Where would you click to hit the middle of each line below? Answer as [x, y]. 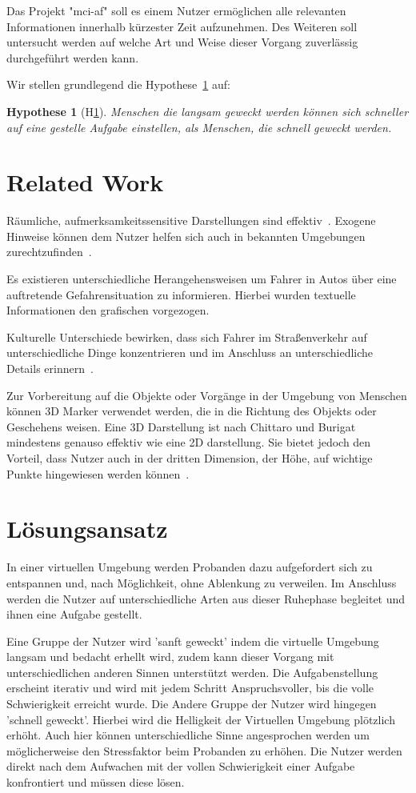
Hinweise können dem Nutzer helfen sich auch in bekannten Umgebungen [186, 236]
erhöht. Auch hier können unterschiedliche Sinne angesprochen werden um [188, 735]
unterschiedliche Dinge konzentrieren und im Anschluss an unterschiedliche [190, 352]
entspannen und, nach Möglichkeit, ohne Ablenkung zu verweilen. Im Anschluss [202, 582]
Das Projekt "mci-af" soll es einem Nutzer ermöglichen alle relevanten [176, 10]
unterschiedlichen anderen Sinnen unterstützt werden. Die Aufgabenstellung [192, 672]
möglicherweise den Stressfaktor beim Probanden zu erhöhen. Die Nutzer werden [204, 750]
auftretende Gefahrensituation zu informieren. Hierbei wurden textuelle [181, 294]
